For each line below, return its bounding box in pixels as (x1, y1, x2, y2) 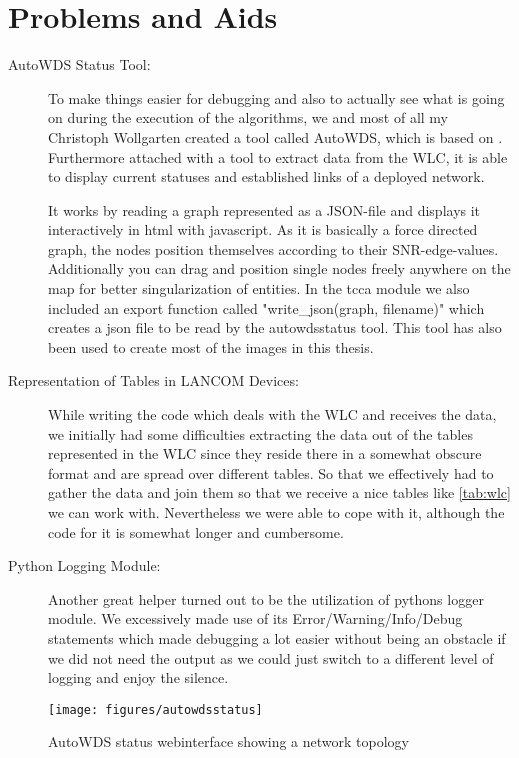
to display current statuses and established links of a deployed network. (48, 166, 485, 187)
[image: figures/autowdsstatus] (48, 702, 263, 717)
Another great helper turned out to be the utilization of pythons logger (48, 588, 484, 609)
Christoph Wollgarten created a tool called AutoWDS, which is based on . (48, 126, 503, 147)
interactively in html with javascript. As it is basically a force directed (48, 219, 478, 240)
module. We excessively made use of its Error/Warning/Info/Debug (48, 608, 463, 629)
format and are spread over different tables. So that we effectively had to (48, 462, 494, 483)
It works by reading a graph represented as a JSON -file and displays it (48, 199, 481, 220)
